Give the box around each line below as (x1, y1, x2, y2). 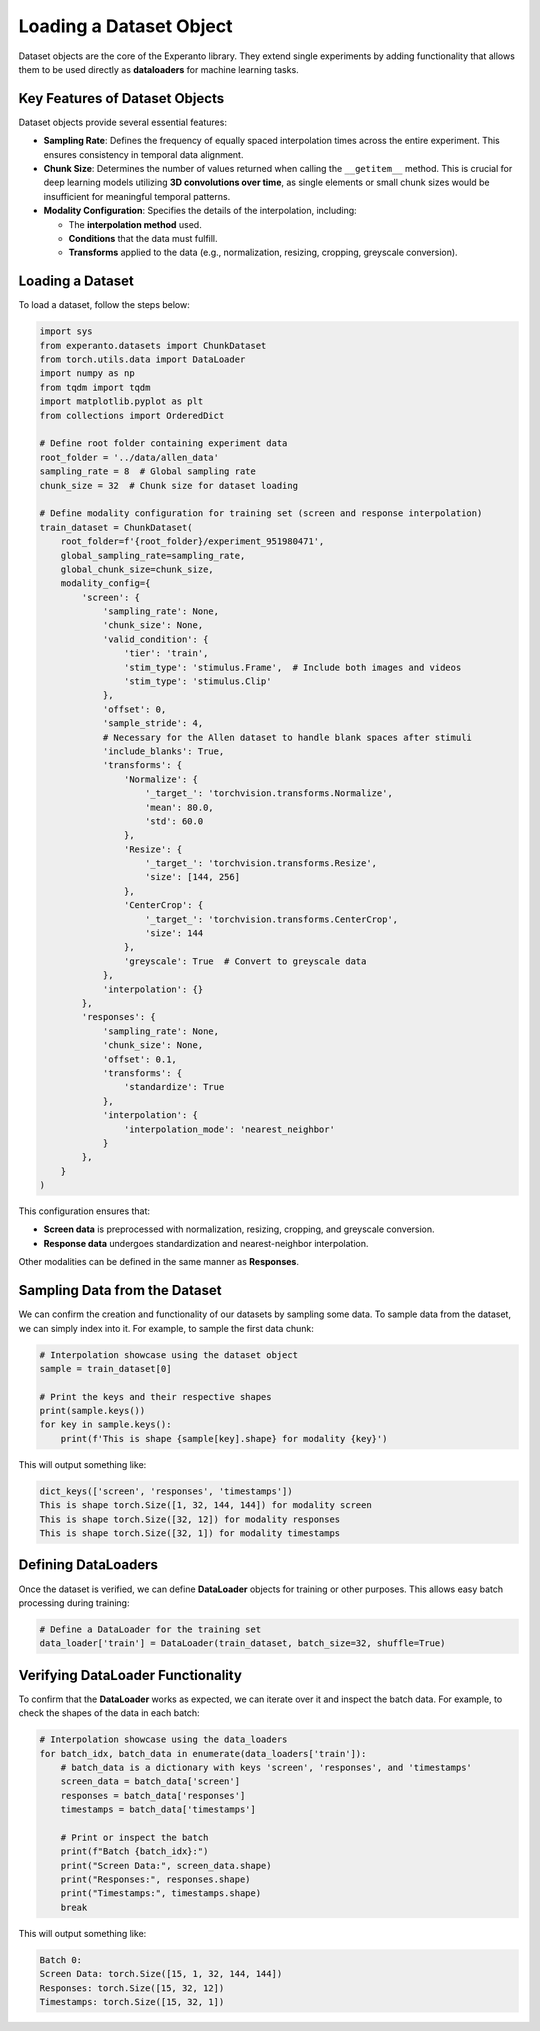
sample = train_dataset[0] (39, 1363, 172, 1374)
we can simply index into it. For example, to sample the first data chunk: (18, 1322, 314, 1334)
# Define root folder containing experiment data (39, 438, 288, 449)
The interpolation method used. (68, 218, 202, 230)
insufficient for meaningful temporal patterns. (43, 190, 231, 202)
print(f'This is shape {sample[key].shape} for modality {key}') (60, 1433, 388, 1444)
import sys (39, 326, 93, 337)
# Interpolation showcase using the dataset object (39, 1349, 299, 1360)
